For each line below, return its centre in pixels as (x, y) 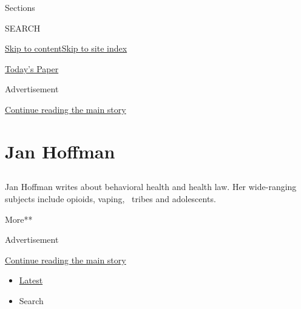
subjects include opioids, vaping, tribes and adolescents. (110, 198)
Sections (20, 7)
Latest (31, 280)
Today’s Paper (32, 68)
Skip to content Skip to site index (66, 48)
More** (19, 219)
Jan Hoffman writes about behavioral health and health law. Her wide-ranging (151, 187)
